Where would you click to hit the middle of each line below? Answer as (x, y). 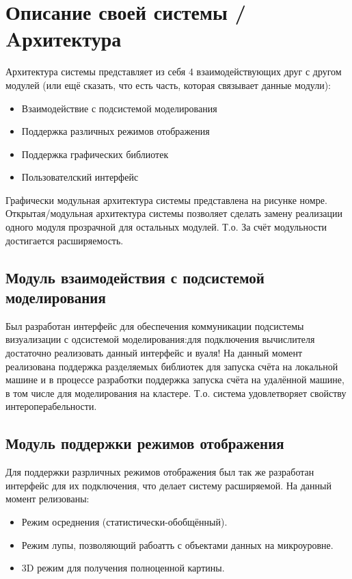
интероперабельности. (51, 406)
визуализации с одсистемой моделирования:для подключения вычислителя (160, 339)
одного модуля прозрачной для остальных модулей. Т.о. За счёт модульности (166, 227)
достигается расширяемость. (65, 240)
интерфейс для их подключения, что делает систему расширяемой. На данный (168, 485)
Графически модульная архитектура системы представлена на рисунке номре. (166, 200)
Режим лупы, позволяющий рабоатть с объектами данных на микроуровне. (177, 544)
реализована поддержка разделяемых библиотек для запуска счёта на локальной (172, 366)
